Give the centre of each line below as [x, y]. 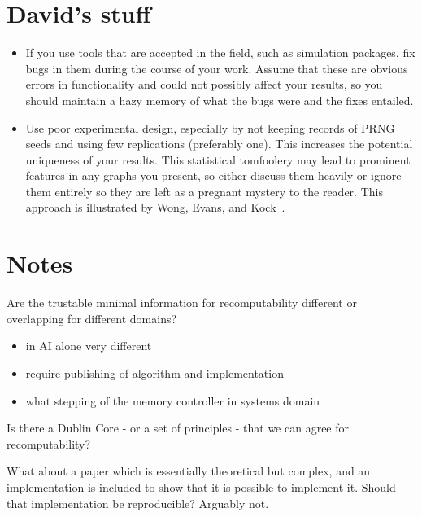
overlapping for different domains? [92, 318]
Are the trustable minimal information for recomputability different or [182, 302]
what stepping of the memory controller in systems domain [173, 400]
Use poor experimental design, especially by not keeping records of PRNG [210, 127]
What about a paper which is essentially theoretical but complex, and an [189, 471]
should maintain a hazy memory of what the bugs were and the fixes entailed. [220, 100]
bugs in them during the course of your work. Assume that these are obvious [217, 68]
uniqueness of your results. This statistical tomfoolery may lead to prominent [218, 159]
